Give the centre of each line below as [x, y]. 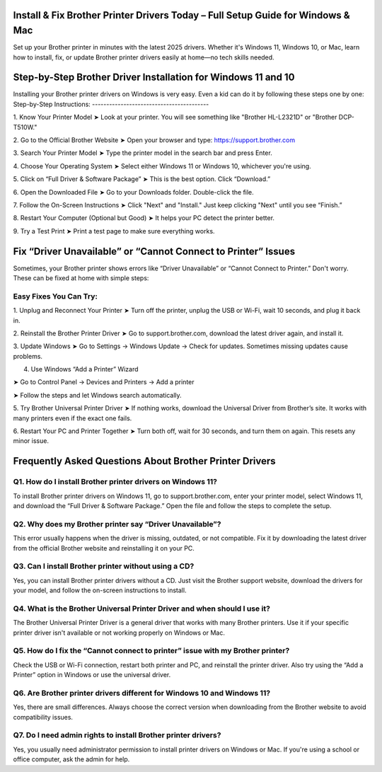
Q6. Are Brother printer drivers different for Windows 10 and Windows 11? [142, 693]
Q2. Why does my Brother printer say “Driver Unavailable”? [117, 524]
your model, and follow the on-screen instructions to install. [100, 590]
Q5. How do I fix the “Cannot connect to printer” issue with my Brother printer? [151, 651]
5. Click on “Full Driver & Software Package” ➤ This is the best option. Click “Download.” [142, 179]
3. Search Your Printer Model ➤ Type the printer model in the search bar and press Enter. [143, 153]
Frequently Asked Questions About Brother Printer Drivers [144, 461]
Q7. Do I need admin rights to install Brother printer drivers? [117, 735]
